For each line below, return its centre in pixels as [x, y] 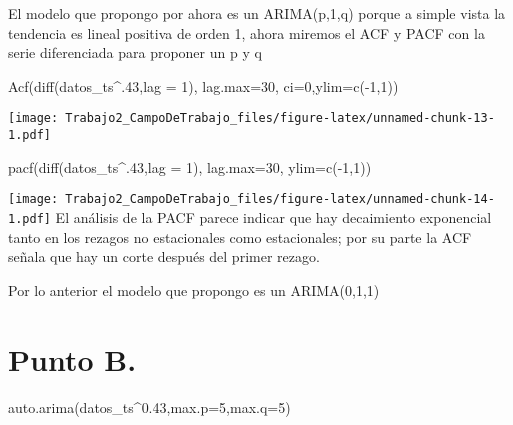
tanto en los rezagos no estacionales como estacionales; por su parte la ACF [240, 236]
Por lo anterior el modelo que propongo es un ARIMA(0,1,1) [194, 289]
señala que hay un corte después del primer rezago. [164, 256]
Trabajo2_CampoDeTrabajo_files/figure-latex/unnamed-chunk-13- [280, 118]
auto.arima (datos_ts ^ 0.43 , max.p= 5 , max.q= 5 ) [149, 406]
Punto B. [72, 358]
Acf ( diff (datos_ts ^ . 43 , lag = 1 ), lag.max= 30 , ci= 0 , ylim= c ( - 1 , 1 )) [203, 85]
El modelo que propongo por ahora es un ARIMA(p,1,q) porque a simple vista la [257, 13]
